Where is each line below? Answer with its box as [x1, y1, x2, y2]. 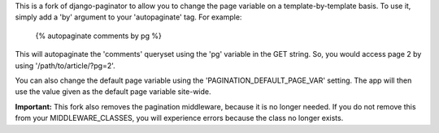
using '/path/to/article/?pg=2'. [15, 61, 115, 71]
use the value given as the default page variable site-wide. [15, 87, 211, 97]
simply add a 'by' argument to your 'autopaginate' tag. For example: [15, 12, 242, 22]
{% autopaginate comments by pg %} [35, 31, 162, 41]
